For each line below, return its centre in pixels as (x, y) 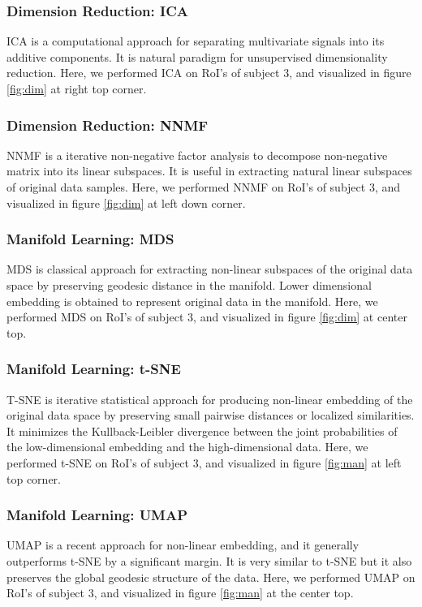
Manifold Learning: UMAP (97, 515)
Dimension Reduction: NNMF (108, 125)
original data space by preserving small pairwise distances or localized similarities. (211, 415)
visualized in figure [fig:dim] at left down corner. (126, 202)
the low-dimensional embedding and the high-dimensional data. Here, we (187, 447)
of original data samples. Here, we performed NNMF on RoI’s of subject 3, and (204, 187)
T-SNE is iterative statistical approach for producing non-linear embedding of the (210, 399)
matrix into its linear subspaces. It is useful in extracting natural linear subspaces (209, 171)
